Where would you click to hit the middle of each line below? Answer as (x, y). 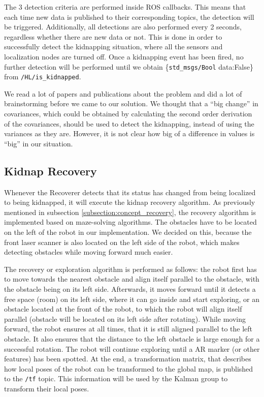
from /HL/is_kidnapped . (43, 77)
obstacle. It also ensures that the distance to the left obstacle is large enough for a (132, 338)
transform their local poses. (47, 388)
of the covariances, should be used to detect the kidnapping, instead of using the (129, 123)
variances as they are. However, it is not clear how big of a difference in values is (129, 133)
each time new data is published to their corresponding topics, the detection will (129, 17)
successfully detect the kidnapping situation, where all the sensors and (113, 47)
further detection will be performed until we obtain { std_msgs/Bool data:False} (129, 66)
